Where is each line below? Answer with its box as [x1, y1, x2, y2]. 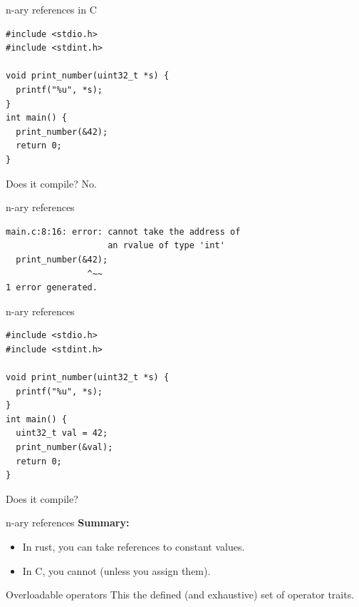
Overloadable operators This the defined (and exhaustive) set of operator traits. [6, 587, 355, 602]
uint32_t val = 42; [16, 428, 108, 439]
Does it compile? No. [6, 175, 97, 190]
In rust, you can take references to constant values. [22, 539, 245, 554]
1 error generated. [6, 282, 98, 293]
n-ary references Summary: [6, 515, 130, 530]
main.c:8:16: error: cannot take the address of [6, 226, 241, 237]
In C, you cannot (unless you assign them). [22, 563, 211, 578]
